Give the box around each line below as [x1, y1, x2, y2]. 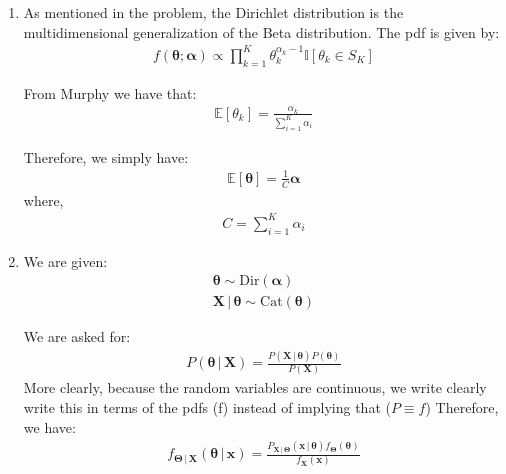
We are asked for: [23, 326, 131, 347]
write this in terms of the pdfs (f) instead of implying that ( [23, 397, 391, 418]
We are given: [23, 250, 108, 271]
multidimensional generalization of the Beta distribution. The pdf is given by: [23, 21, 500, 42]
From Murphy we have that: [23, 82, 197, 103]
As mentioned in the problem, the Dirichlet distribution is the [23, 2, 404, 22]
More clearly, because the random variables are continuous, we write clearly [23, 377, 487, 398]
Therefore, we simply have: [23, 146, 189, 167]
